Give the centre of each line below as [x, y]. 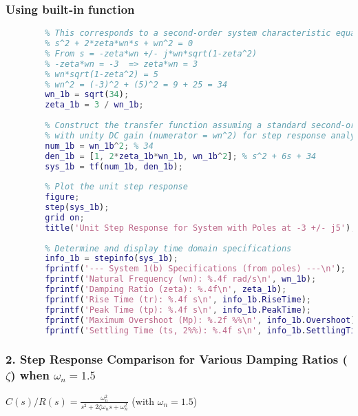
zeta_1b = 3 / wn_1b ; [94, 105]
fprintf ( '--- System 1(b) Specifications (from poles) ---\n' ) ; [196, 269]
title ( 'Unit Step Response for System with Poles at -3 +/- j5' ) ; [200, 228]
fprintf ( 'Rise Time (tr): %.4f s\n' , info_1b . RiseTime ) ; [178, 299]
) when [30, 375]
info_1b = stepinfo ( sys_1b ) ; [112, 259]
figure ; [62, 197]
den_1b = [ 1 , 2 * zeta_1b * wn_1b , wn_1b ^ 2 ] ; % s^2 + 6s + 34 [181, 156]
